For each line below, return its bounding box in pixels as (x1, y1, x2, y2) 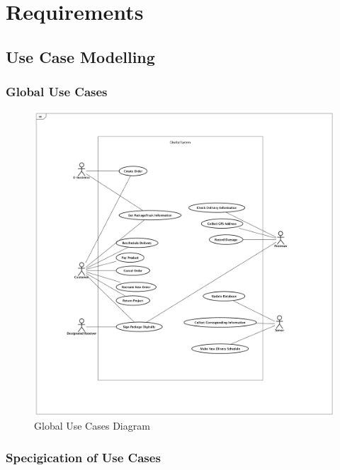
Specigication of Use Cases (6, 448, 161, 466)
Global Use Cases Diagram (34, 418, 150, 433)
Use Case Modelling (6, 45, 155, 67)
